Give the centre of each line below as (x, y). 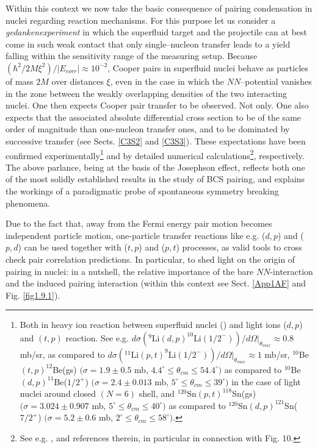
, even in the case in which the (167, 81)
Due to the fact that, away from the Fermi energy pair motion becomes (139, 223)
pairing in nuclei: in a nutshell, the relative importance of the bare (130, 271)
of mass (20, 81)
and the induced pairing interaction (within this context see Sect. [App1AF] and (156, 283)
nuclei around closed (58, 393)
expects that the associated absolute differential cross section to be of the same (154, 117)
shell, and (157, 393)
